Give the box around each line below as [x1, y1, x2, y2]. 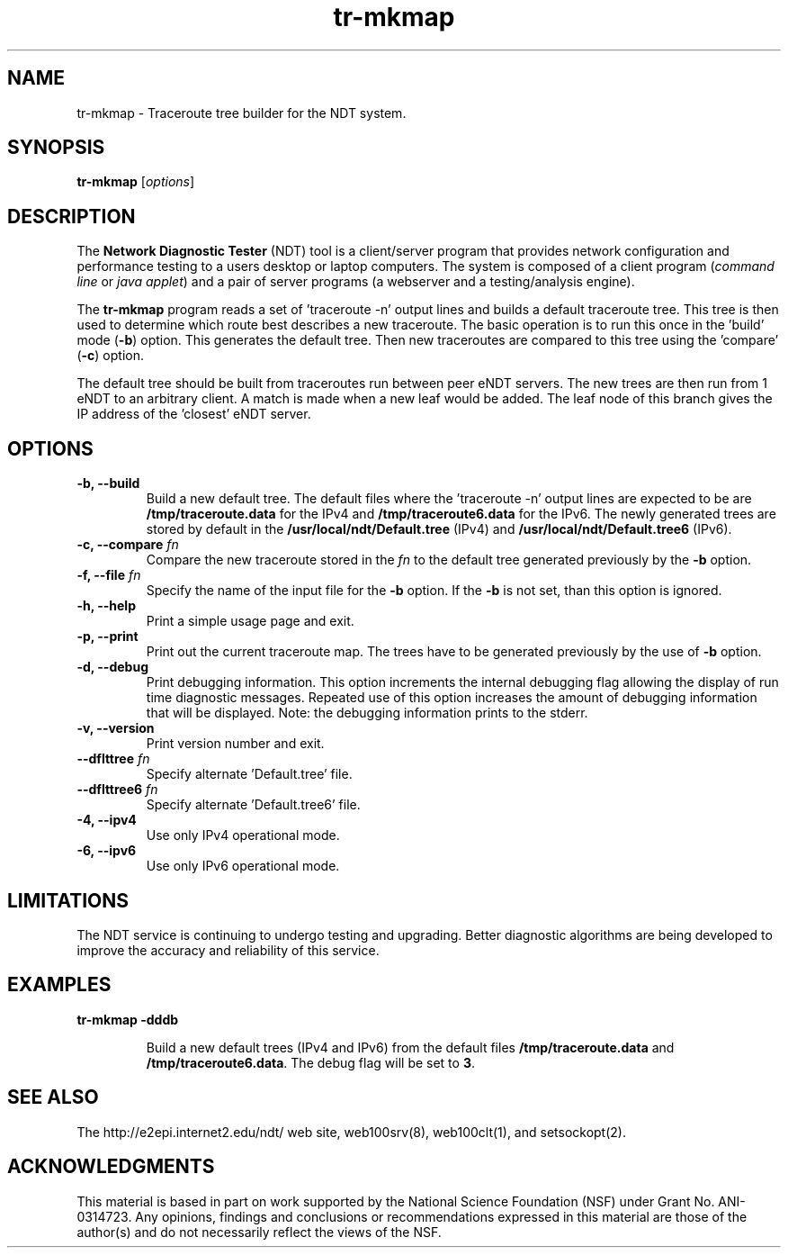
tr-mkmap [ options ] [76, 174, 195, 190]
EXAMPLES [7, 973, 112, 997]
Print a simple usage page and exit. [146, 613, 354, 629]
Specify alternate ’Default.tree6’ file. [146, 797, 361, 813]
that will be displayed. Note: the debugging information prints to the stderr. [146, 705, 588, 721]
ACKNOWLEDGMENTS [7, 1155, 215, 1178]
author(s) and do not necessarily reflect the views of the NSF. [76, 1223, 442, 1240]
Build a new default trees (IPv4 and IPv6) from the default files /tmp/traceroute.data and [146, 1039, 675, 1055]
